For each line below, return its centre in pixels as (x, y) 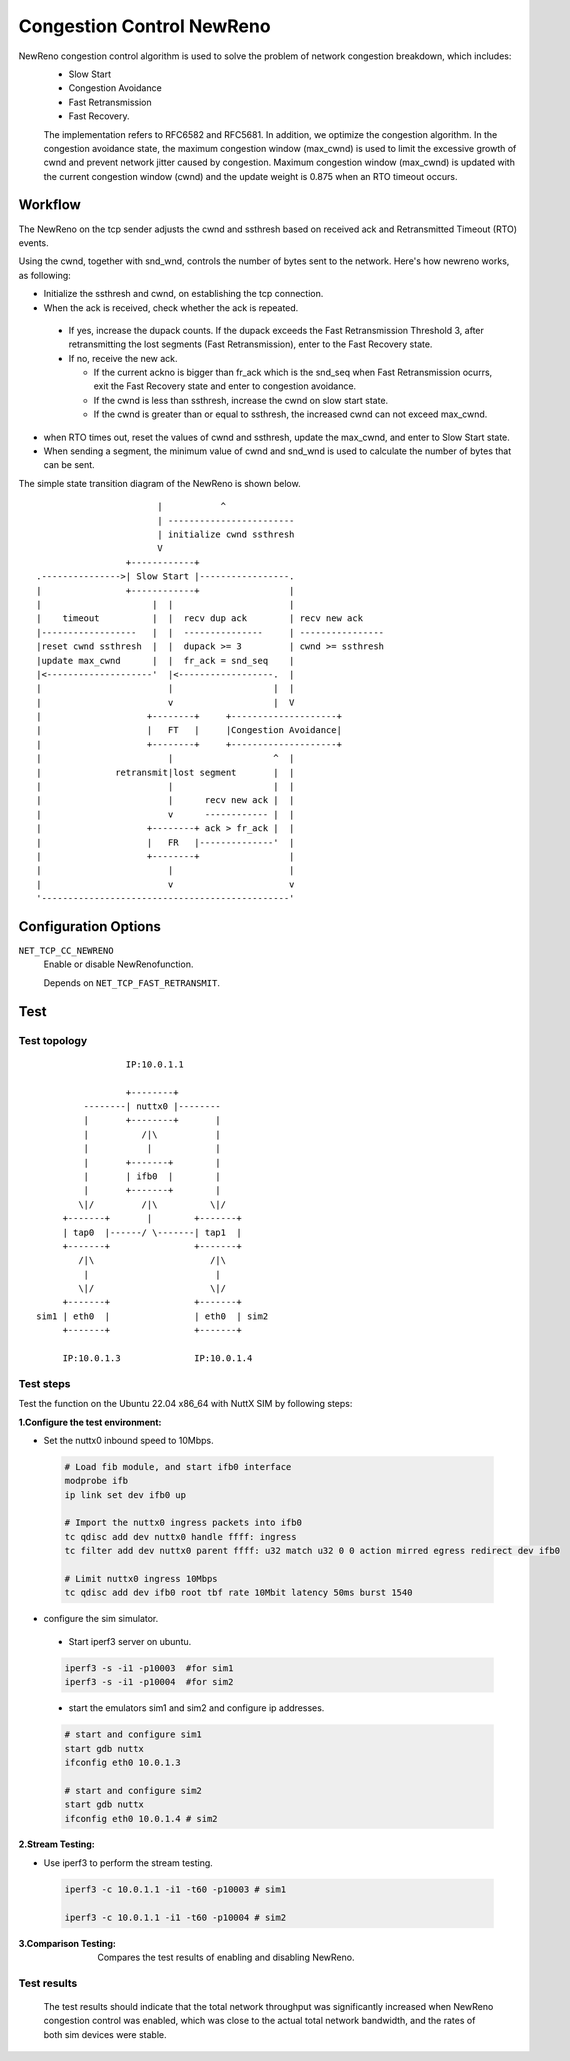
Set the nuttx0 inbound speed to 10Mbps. (128, 1440)
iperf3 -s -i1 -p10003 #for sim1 (149, 1668)
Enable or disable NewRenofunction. (118, 964)
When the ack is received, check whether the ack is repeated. (171, 307)
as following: (45, 275)
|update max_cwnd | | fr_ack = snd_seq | (165, 660)
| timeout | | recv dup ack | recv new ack (200, 618)
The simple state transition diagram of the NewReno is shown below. (159, 483)
